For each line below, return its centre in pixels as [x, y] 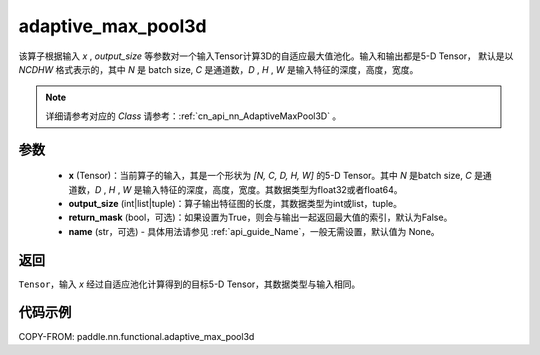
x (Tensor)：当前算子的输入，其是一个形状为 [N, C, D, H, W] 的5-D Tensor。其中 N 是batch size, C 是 [276, 176]
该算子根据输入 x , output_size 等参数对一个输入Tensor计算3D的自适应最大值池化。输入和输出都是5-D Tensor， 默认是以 [266, 56]
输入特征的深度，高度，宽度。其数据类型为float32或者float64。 [273, 189]
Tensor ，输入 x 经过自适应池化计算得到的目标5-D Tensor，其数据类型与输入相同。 [189, 284]
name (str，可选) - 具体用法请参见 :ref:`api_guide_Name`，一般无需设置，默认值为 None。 [254, 231]
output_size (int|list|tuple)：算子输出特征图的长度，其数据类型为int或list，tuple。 [235, 203]
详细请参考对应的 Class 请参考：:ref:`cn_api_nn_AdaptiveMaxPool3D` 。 [193, 116]
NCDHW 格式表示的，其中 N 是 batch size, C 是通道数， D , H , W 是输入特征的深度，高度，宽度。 [218, 69]
